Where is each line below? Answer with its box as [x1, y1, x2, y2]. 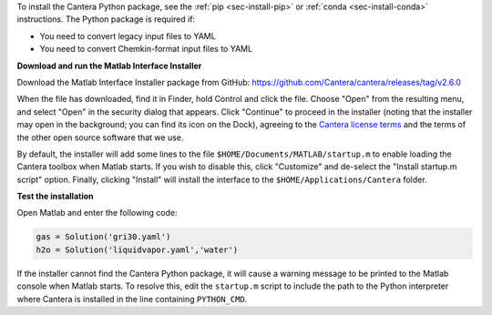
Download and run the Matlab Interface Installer [16, 60, 202, 71]
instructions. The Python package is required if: [16, 14, 196, 25]
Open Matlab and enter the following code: [16, 208, 178, 218]
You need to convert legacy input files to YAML [39, 30, 216, 41]
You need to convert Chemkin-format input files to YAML [39, 44, 253, 55]
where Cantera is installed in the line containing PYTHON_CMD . [16, 293, 248, 304]
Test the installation [16, 191, 95, 202]
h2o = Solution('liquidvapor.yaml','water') [36, 244, 239, 255]
